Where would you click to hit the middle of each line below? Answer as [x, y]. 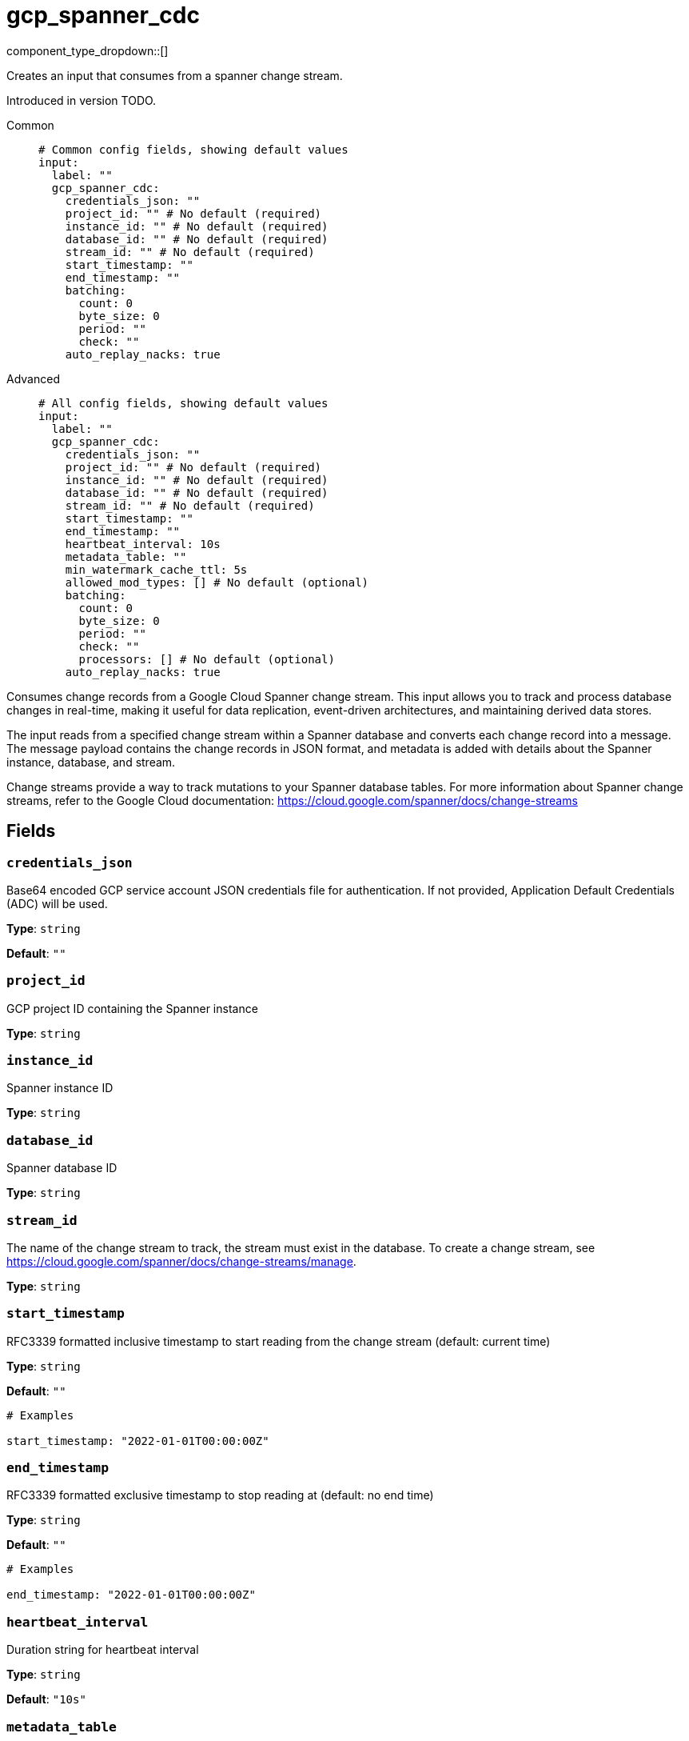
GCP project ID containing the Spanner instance [132, 1008]
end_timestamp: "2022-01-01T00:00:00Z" [131, 1595]
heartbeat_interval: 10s [143, 544]
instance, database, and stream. [91, 762]
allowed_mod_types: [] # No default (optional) [217, 582]
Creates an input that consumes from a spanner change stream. [175, 75]
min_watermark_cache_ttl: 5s [156, 569]
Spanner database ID [62, 1168]
